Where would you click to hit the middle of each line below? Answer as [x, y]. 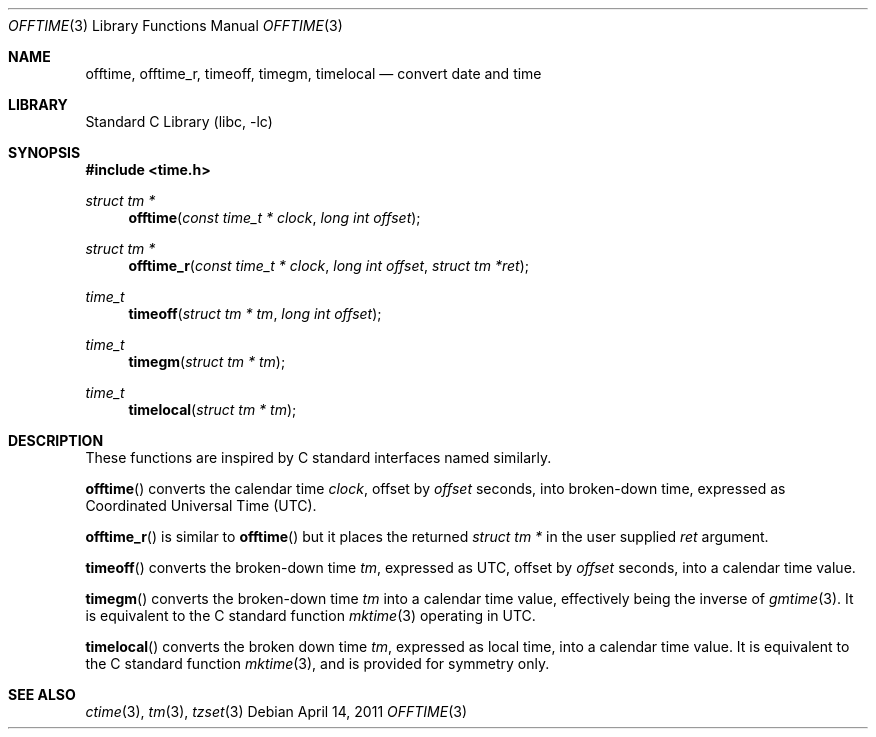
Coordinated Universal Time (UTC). [201, 505]
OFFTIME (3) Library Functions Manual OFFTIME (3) [175, 25]
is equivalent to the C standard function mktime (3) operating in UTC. [310, 615]
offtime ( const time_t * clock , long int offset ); [274, 217]
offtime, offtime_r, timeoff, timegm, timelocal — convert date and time [313, 73]
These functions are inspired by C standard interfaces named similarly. [318, 457]
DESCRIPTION [56, 440]
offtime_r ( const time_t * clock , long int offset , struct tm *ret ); [328, 265]
